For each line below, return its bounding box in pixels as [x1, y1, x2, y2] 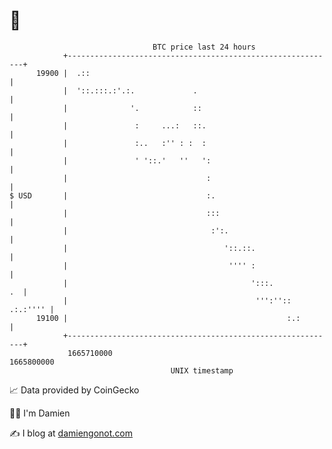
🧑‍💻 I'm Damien [9, 407, 71, 419]
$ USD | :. [9, 190, 216, 201]
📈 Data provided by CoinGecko [9, 384, 140, 396]
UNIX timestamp [170, 365, 234, 376]
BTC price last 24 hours [152, 42, 256, 52]
